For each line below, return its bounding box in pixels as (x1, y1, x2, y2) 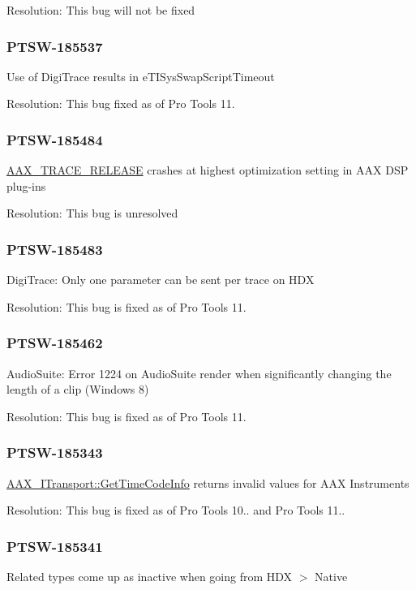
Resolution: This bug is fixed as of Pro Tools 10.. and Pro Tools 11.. (6, 502, 345, 519)
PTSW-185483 (6, 239, 103, 259)
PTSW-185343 (6, 442, 103, 463)
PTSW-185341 (6, 536, 103, 556)
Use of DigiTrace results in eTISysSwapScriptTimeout (6, 67, 275, 84)
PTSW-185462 (6, 333, 103, 353)
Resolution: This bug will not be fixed (6, 2, 195, 18)
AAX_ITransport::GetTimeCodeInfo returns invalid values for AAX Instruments (6, 474, 410, 491)
